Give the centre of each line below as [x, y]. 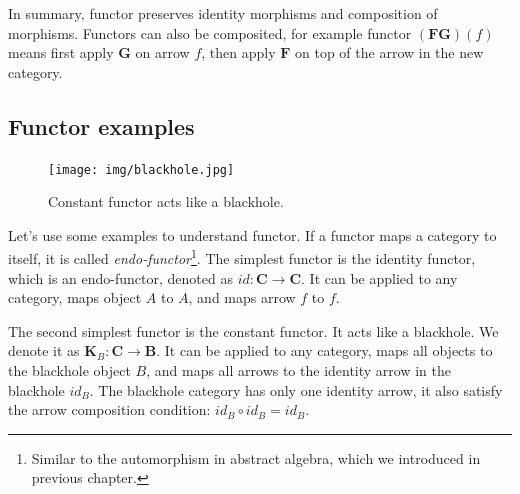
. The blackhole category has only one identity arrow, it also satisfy [296, 389]
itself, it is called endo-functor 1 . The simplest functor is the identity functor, [242, 257]
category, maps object [75, 297]
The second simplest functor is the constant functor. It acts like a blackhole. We [253, 330]
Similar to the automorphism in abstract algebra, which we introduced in [256, 457]
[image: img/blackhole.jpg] [141, 169]
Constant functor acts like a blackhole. [166, 201]
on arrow [162, 52]
